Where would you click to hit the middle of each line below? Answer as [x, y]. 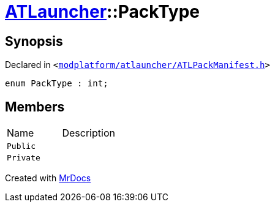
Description [89, 133]
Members [35, 107]
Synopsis [34, 41]
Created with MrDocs [48, 178]
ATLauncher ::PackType [103, 12]
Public [21, 146]
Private [24, 158]
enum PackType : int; [57, 84]
